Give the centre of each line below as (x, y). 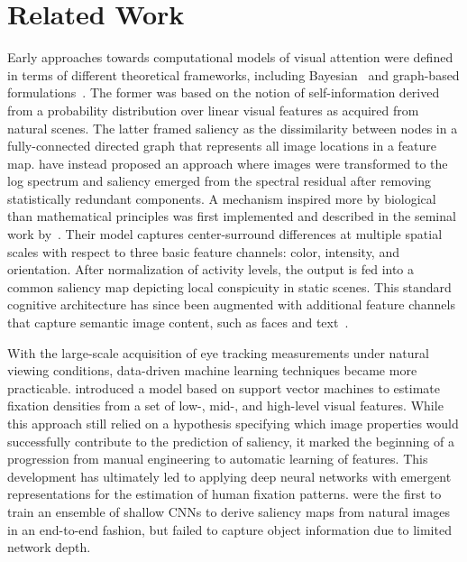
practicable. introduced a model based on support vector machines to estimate (224, 387)
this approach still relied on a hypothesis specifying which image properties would (233, 423)
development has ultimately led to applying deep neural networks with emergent (229, 476)
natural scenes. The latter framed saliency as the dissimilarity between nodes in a (233, 128)
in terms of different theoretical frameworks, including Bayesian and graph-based (233, 74)
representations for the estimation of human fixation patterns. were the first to (224, 494)
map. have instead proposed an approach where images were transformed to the (228, 163)
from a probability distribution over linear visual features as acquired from (213, 110)
